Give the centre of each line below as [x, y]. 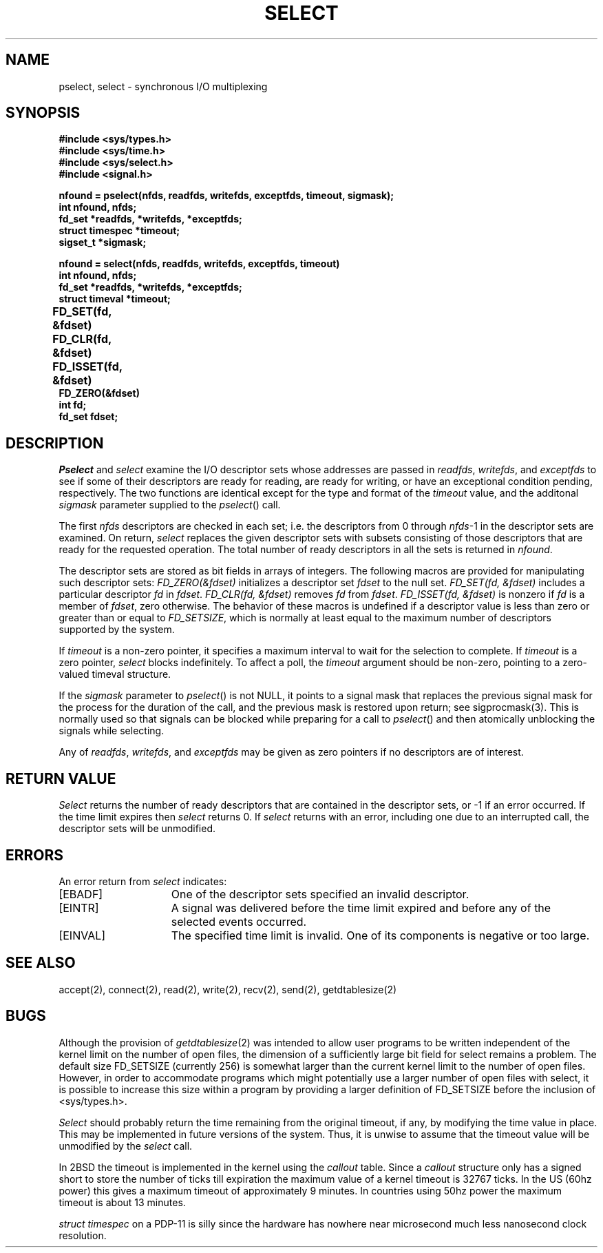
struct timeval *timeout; [115, 299]
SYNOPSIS [43, 113]
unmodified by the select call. [126, 1146]
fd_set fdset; [88, 417]
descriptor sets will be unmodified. [137, 829]
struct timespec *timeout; [119, 231]
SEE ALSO [41, 963]
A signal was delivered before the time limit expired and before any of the [361, 908]
